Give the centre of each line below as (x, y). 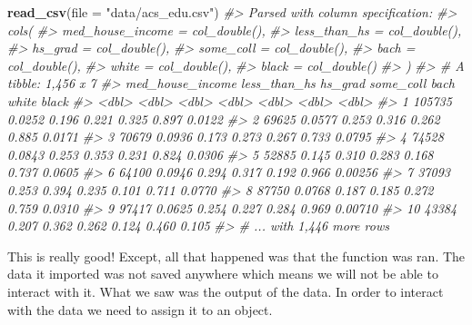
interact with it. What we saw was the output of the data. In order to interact (226, 291)
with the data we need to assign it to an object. (140, 309)
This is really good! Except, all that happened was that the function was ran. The (236, 256)
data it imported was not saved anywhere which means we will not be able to (223, 274)
